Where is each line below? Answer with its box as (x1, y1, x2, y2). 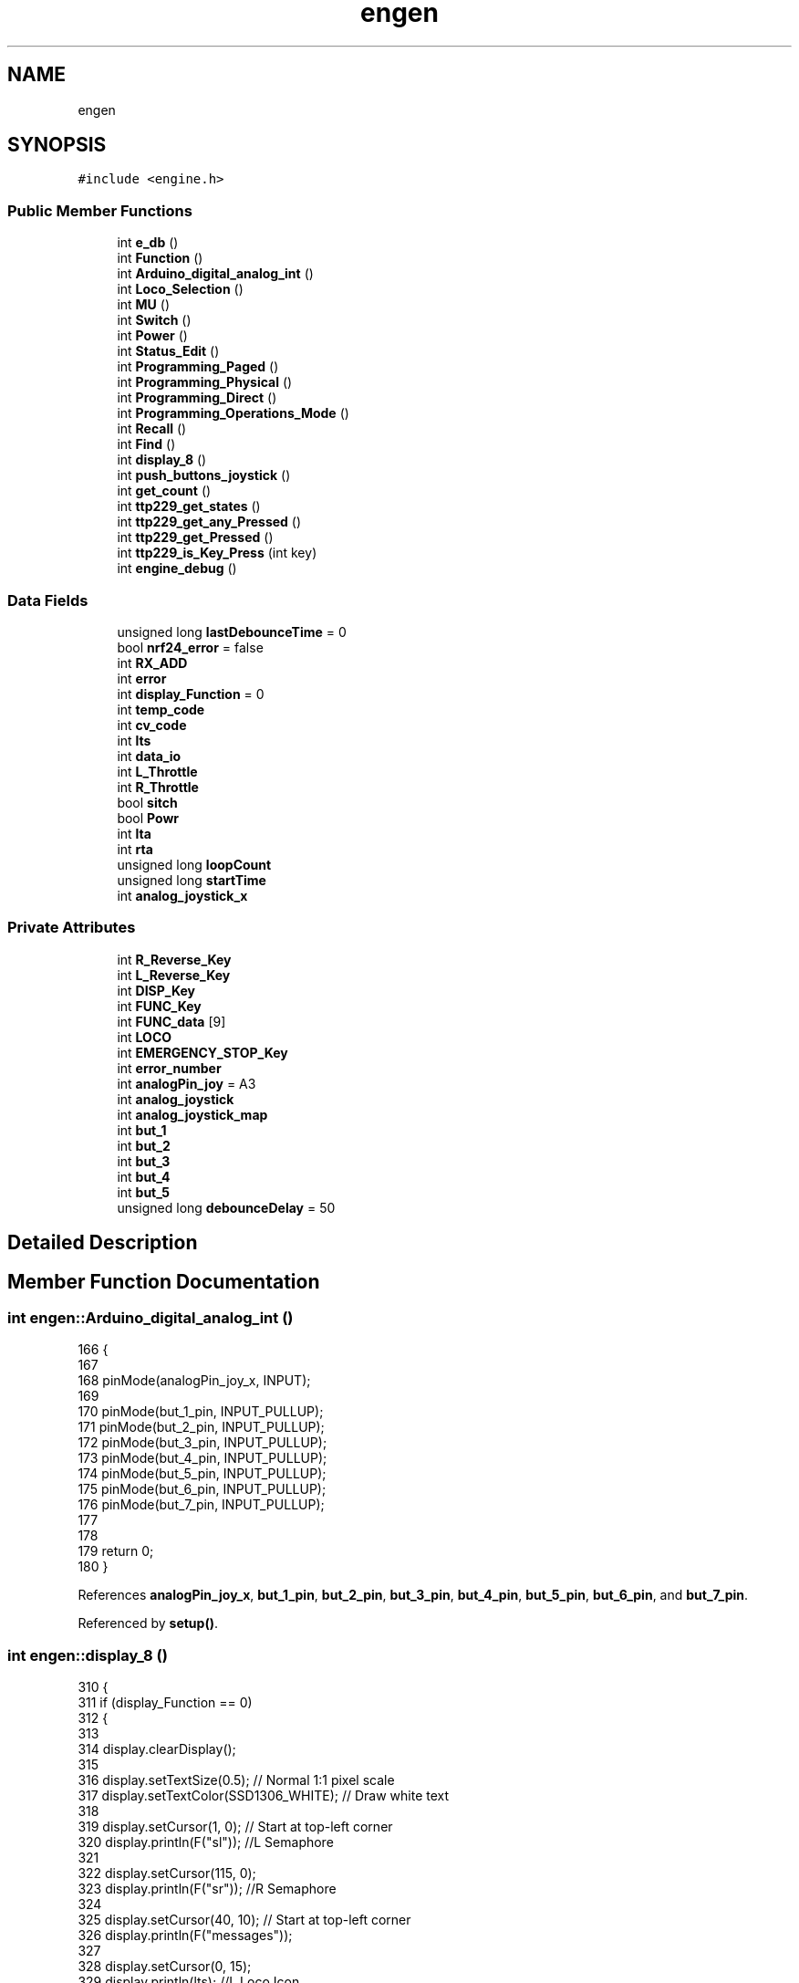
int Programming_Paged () (117, 359, 279, 375)
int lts (117, 732, 151, 748)
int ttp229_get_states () (117, 498, 261, 515)
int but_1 (117, 1122, 167, 1138)
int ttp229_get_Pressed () (117, 529, 274, 546)
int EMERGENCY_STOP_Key (117, 1044, 288, 1060)
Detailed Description (7, 1231, 198, 1255)
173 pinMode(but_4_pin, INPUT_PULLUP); (78, 1450, 327, 1466)
